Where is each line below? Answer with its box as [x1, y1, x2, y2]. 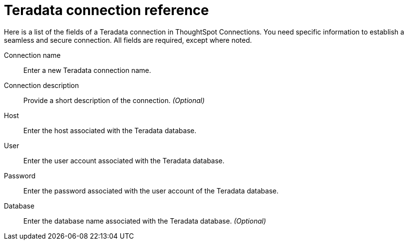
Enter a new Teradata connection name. [23, 66, 151, 74]
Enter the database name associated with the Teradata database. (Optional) [23, 216, 266, 225]
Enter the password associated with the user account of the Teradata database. [23, 186, 279, 195]
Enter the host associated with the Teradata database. [23, 126, 197, 135]
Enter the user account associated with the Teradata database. [23, 156, 225, 165]
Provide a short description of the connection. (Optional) [23, 96, 205, 105]
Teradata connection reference [4, 2, 209, 18]
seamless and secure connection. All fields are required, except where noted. [4, 35, 252, 44]
